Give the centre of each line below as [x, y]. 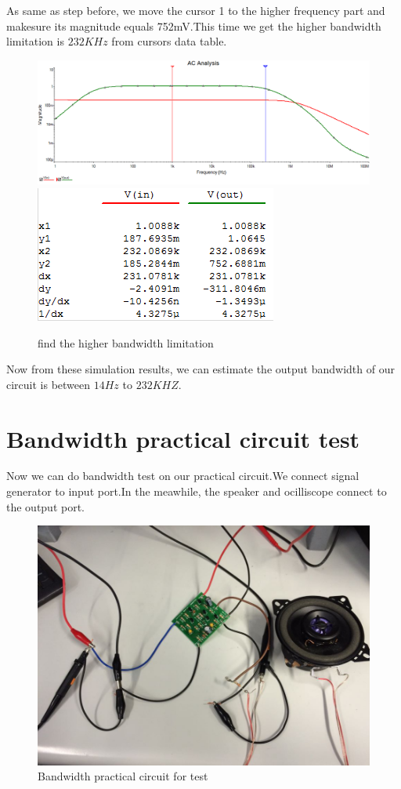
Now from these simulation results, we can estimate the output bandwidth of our [200, 369]
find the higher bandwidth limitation [126, 342]
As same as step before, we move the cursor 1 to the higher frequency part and [196, 10]
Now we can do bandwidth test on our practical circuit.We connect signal [183, 476]
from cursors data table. [169, 41]
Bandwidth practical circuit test [183, 438]
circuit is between [49, 384]
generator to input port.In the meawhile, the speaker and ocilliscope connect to [197, 491]
